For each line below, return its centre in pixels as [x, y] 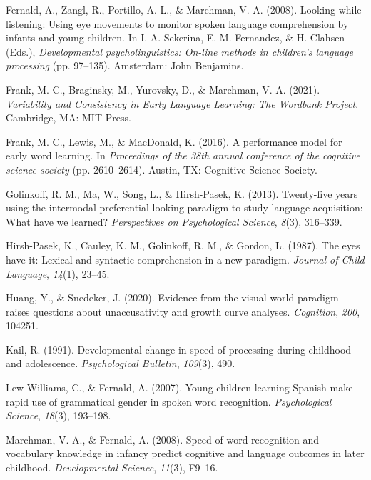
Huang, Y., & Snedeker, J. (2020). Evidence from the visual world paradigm [172, 297]
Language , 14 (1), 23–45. [58, 273]
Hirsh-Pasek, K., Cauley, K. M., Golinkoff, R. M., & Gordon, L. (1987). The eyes [183, 245]
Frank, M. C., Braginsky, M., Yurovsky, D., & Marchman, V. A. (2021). [163, 89]
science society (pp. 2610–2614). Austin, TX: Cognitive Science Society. [162, 169]
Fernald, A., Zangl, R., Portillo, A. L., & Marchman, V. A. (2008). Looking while [184, 9]
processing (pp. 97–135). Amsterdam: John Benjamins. [125, 65]
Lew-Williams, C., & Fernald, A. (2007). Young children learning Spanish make [179, 387]
